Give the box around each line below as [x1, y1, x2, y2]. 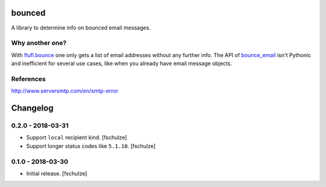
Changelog [11, 103, 54, 113]
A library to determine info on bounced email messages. [11, 24, 151, 31]
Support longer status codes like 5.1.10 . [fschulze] [26, 142, 156, 150]
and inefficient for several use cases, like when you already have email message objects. [11, 60, 232, 67]
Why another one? [11, 39, 66, 48]
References [11, 75, 46, 83]
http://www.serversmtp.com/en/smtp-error [11, 87, 119, 94]
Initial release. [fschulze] [26, 170, 88, 177]
